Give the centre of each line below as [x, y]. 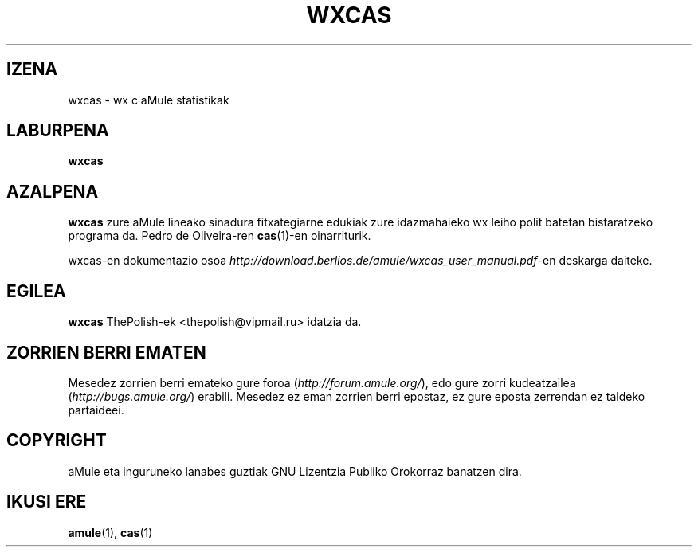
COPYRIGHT [57, 441]
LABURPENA [58, 131]
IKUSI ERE [47, 502]
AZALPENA [53, 191]
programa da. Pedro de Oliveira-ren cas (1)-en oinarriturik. [220, 236]
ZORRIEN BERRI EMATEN [106, 352]
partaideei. [96, 410]
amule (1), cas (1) [110, 532]
